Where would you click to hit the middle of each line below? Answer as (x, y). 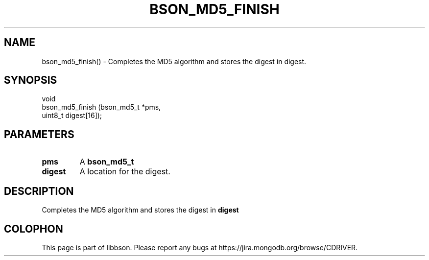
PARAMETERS (39, 134)
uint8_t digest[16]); (72, 116)
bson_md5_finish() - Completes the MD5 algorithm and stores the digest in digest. (174, 61)
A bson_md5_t (107, 162)
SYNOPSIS (31, 80)
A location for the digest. (125, 172)
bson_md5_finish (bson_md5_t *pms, (101, 107)
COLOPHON (34, 229)
